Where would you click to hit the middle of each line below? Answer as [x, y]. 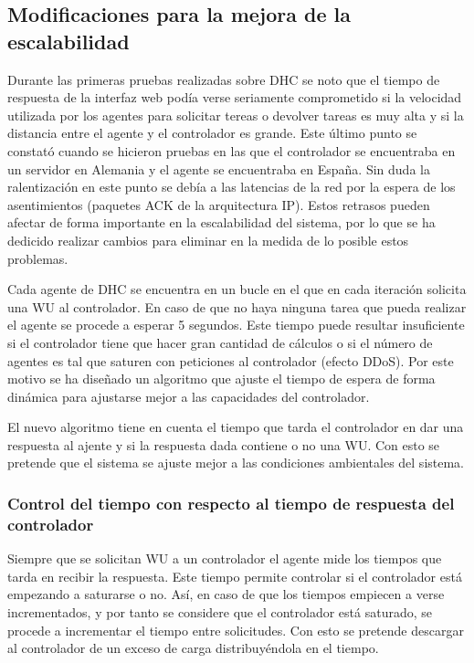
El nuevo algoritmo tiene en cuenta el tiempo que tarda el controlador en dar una [236, 427]
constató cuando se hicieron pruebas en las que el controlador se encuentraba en [232, 150]
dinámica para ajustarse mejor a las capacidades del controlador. [189, 396]
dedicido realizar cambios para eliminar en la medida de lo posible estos [208, 240]
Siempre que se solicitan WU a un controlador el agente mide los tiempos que [225, 558]
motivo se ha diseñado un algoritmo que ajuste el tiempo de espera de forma [221, 379]
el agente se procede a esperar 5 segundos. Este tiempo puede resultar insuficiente [236, 325]
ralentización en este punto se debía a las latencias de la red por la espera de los [232, 187]
